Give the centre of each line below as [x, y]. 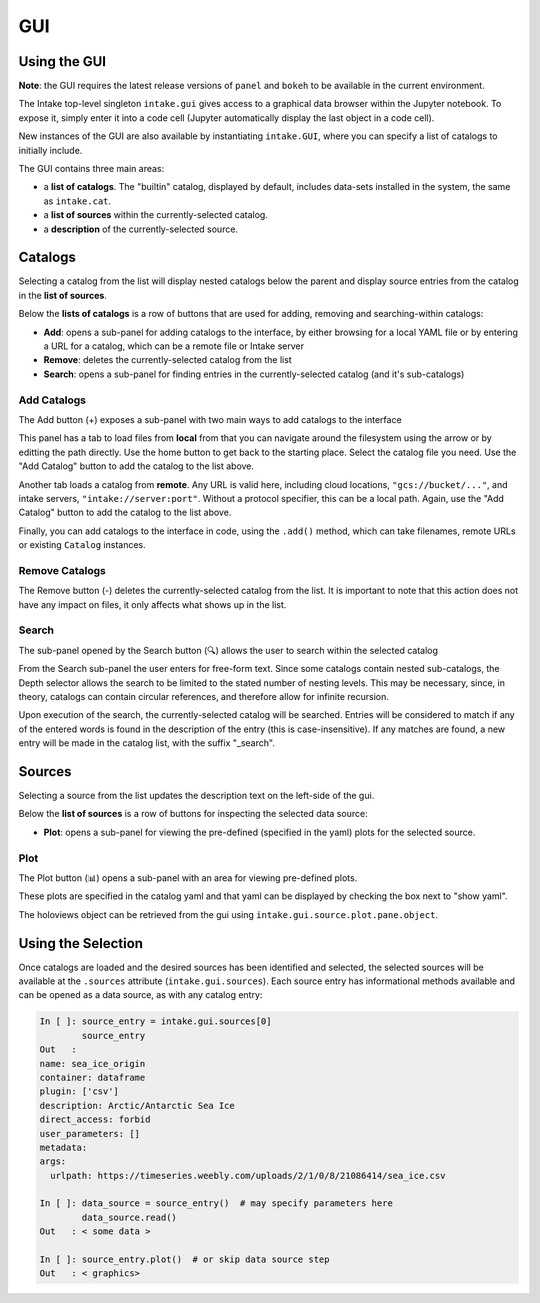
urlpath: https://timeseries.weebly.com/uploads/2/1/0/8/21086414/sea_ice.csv [248, 1175]
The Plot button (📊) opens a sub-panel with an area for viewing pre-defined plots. [188, 877]
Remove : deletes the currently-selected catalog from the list [167, 360]
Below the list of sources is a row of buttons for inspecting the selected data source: [193, 814]
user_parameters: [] [89, 1133]
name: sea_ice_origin [92, 1063]
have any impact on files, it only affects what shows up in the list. [152, 604]
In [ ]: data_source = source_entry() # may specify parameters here [216, 1203]
